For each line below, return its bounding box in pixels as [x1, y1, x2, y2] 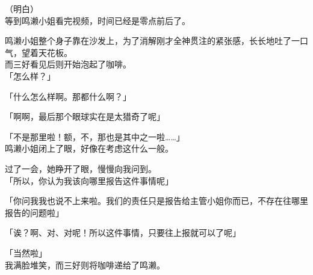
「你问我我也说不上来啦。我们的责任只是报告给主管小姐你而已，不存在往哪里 [5, 194, 308, 207]
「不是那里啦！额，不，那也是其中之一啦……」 [5, 130, 185, 143]
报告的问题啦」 [5, 206, 64, 218]
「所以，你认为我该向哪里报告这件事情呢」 [5, 174, 173, 187]
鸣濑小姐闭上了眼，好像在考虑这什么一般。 [5, 142, 173, 155]
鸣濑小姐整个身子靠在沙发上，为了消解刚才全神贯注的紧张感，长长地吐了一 [5, 34, 300, 47]
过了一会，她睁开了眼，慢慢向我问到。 [5, 162, 156, 175]
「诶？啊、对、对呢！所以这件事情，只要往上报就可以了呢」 [5, 226, 241, 239]
